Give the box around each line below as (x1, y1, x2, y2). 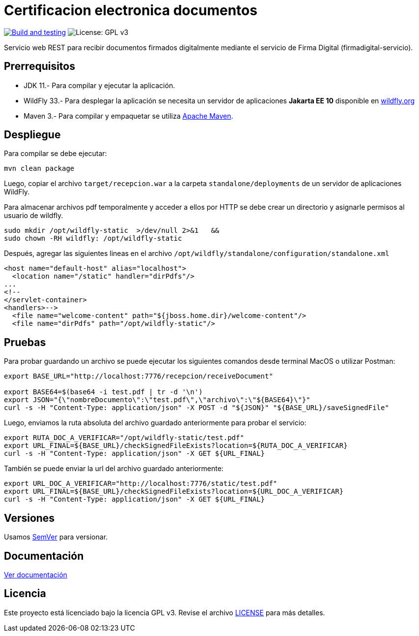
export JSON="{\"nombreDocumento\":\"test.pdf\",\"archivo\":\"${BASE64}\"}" (4, 396, 310, 404)
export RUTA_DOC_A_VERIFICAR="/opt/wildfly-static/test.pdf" (4, 434, 244, 442)
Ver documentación (4, 570, 67, 579)
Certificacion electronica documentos (4, 2, 257, 19)
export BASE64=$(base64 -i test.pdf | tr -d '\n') (4, 388, 203, 396)
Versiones (4, 511, 55, 524)
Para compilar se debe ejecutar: (4, 149, 107, 158)
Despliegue (4, 128, 61, 141)
